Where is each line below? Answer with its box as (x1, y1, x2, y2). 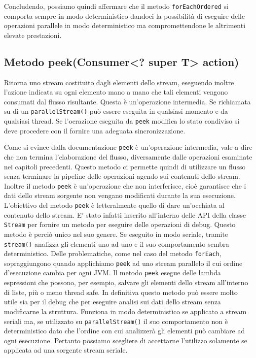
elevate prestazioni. (4, 30, 62, 40)
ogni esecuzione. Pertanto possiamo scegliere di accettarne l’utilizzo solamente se (4, 335, 248, 345)
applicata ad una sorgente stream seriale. (4, 345, 128, 355)
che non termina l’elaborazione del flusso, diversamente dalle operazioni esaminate (4, 151, 252, 162)
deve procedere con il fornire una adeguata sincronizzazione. (4, 125, 185, 135)
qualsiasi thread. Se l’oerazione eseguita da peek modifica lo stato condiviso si (4, 116, 240, 126)
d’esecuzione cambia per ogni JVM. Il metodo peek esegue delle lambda (4, 267, 221, 278)
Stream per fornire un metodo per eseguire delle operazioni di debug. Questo (4, 219, 236, 229)
